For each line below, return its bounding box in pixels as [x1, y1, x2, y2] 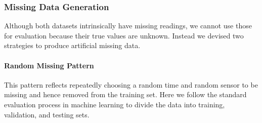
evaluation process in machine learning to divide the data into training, [4, 99, 225, 109]
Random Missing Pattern [4, 60, 94, 70]
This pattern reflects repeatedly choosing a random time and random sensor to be [4, 79, 258, 90]
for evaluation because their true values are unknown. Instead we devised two [4, 30, 244, 40]
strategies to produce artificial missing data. [4, 40, 141, 51]
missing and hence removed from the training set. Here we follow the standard [4, 89, 247, 100]
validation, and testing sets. [4, 109, 90, 119]
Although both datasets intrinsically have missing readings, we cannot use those [4, 20, 252, 31]
